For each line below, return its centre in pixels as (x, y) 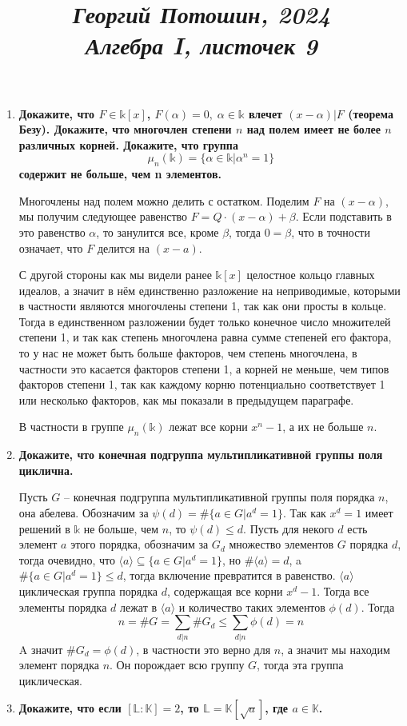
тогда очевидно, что (67, 559)
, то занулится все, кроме (158, 231)
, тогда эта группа (300, 665)
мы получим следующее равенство (103, 216)
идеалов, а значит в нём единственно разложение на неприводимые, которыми (209, 290)
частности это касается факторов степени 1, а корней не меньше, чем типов (204, 368)
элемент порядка (59, 665)
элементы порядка (63, 606)
